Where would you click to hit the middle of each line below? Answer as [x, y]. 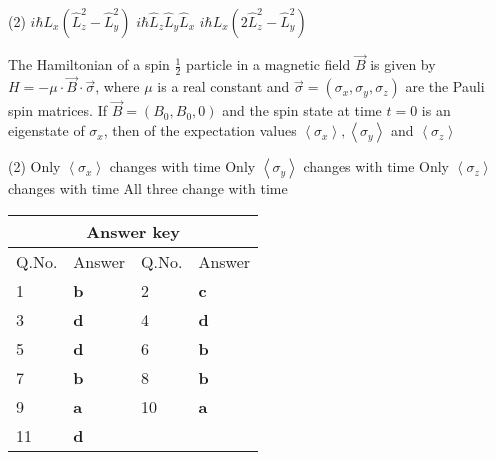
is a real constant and [223, 86]
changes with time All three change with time [148, 188]
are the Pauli [445, 86]
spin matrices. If [57, 110]
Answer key [133, 231]
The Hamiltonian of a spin [89, 64]
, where [117, 86]
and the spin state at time [302, 110]
